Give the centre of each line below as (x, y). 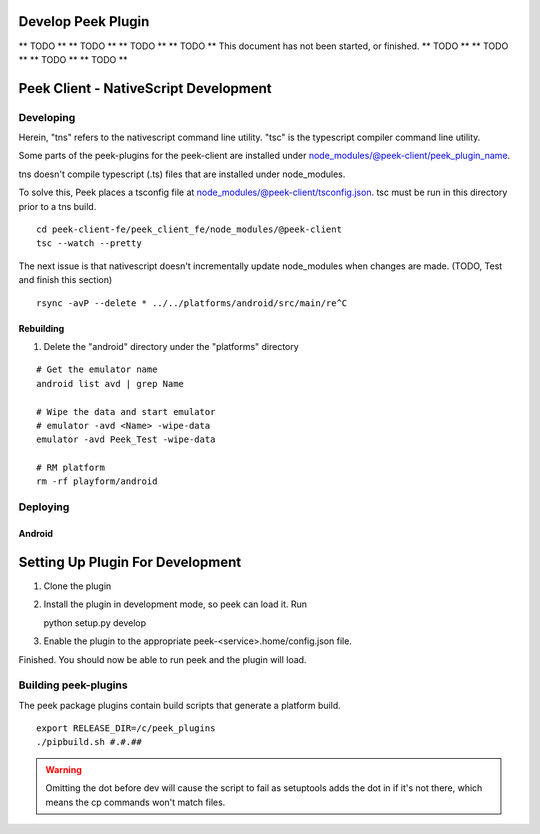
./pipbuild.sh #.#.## (89, 742)
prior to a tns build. (57, 206)
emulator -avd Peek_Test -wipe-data (126, 439)
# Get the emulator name (97, 369)
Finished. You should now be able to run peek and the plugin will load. (162, 659)
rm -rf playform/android (97, 481)
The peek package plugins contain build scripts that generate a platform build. (180, 705)
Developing (47, 117)
